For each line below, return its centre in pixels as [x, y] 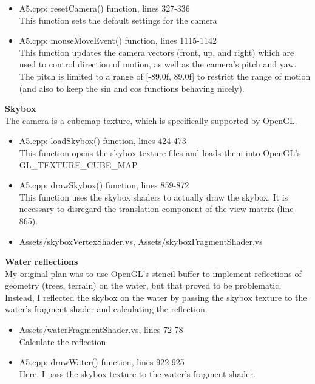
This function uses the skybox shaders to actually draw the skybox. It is [154, 197]
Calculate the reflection [63, 341]
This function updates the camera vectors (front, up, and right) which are [157, 52]
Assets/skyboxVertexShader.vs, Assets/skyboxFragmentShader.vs [141, 241]
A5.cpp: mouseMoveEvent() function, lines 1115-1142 [118, 40]
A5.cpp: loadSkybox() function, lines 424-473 [103, 141]
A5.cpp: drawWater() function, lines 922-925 [102, 362]
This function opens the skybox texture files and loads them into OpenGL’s [160, 152]
